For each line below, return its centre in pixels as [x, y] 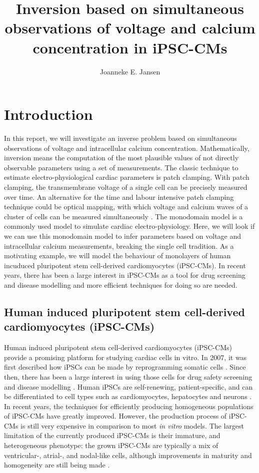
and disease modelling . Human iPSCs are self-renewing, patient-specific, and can [128, 386]
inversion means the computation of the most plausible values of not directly [121, 158]
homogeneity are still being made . [57, 465]
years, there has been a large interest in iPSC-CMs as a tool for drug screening [125, 275]
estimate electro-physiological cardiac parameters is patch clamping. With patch [127, 177]
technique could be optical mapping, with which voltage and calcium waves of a [126, 207]
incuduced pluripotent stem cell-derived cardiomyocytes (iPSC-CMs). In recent [125, 265]
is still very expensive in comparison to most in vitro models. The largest [132, 425]
